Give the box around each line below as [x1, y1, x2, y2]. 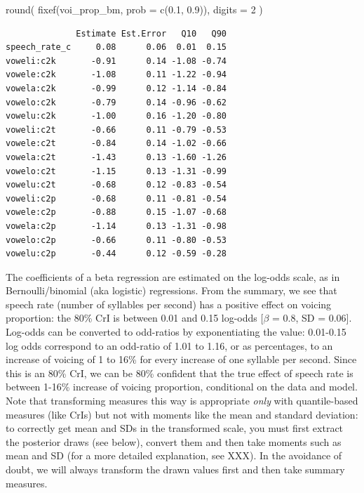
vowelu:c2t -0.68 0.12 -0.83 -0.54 [6, 180, 227, 190]
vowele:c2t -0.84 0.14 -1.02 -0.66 [6, 138, 227, 149]
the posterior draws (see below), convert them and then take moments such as [6, 434, 342, 449]
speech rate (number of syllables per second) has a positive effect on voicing [6, 296, 332, 311]
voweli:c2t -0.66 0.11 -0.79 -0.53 [6, 124, 227, 135]
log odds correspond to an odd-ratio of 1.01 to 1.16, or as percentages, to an [6, 338, 333, 353]
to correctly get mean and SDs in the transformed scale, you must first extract [6, 421, 344, 435]
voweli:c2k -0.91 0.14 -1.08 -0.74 [6, 55, 227, 66]
